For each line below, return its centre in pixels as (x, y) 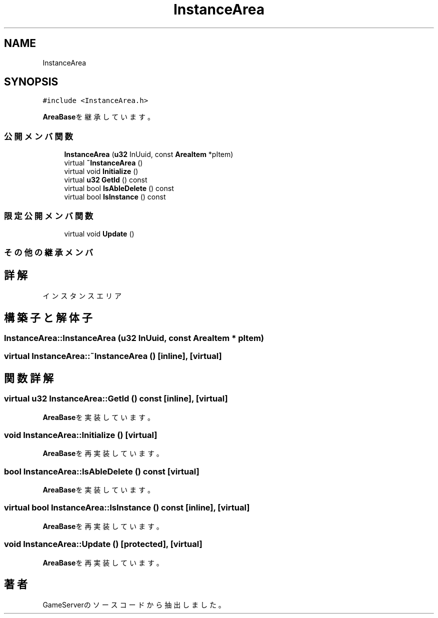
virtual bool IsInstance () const (115, 197)
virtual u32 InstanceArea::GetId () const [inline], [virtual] (116, 399)
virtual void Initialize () (101, 171)
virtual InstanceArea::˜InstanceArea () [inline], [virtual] (113, 356)
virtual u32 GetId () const (106, 180)
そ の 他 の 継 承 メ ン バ (49, 253)
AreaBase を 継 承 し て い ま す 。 (98, 117)
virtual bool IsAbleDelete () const (119, 188)
